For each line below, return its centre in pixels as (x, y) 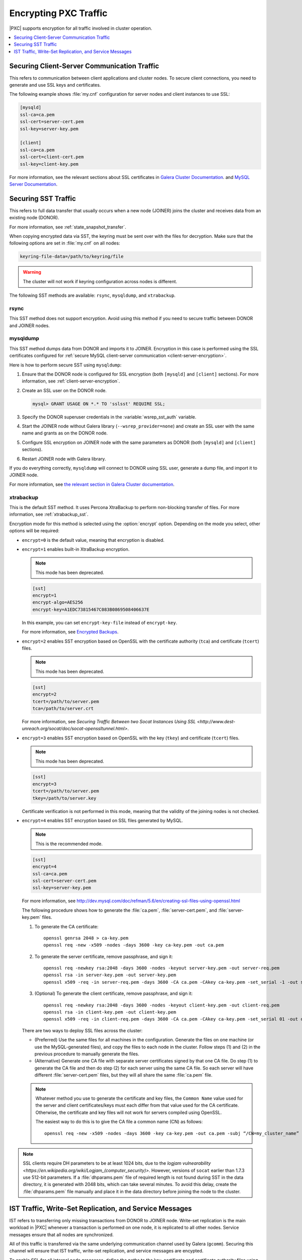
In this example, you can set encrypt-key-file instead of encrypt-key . (99, 622)
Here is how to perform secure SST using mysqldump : (65, 365)
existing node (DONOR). (34, 218)
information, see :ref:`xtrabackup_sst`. (49, 515)
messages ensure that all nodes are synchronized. (62, 1234)
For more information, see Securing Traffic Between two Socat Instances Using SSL (109, 721)
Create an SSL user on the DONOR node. (64, 390)
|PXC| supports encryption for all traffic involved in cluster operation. (81, 28)
